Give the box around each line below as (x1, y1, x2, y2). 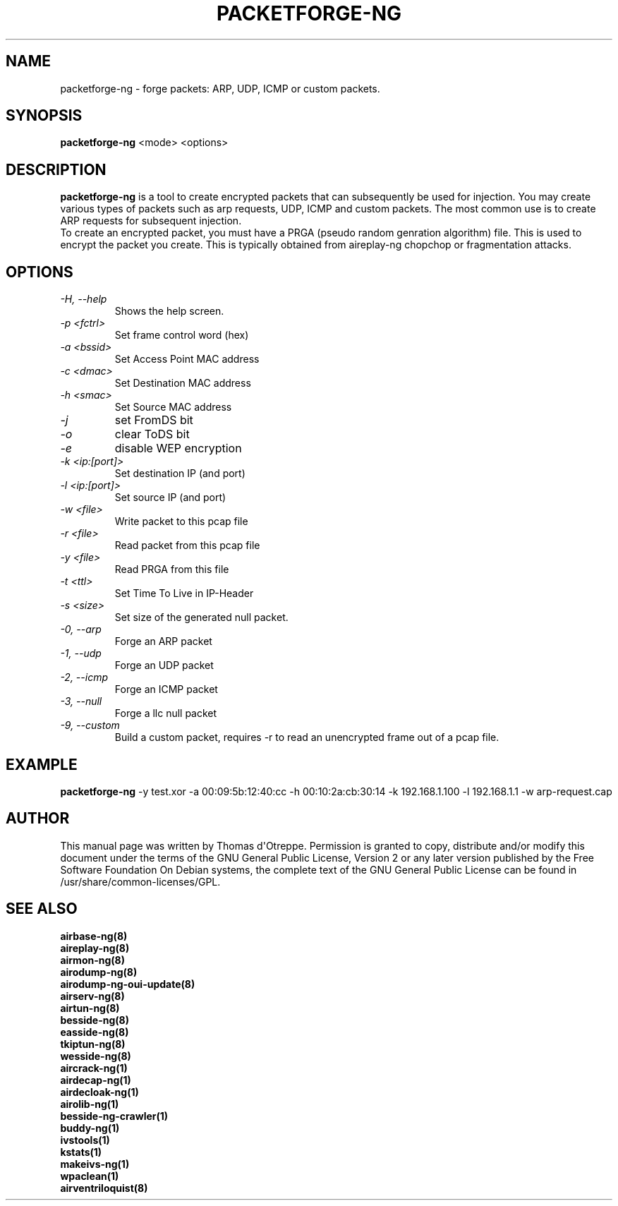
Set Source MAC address (114, 401, 232, 414)
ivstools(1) (60, 1133, 110, 1146)
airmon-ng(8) (60, 953, 125, 966)
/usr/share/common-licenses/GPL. (60, 875, 221, 888)
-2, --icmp (60, 671, 109, 684)
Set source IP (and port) (114, 491, 226, 504)
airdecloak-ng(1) (60, 1085, 139, 1098)
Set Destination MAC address (114, 377, 251, 390)
